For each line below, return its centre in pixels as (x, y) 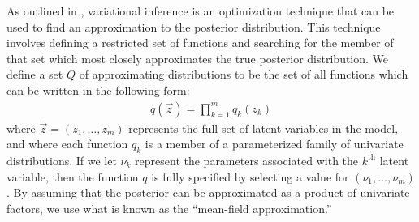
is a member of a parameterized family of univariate (274, 144)
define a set (35, 74)
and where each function (67, 144)
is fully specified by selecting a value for (250, 176)
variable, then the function (73, 176)
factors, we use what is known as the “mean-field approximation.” (169, 208)
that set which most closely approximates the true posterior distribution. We (198, 58)
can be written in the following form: (98, 90)
